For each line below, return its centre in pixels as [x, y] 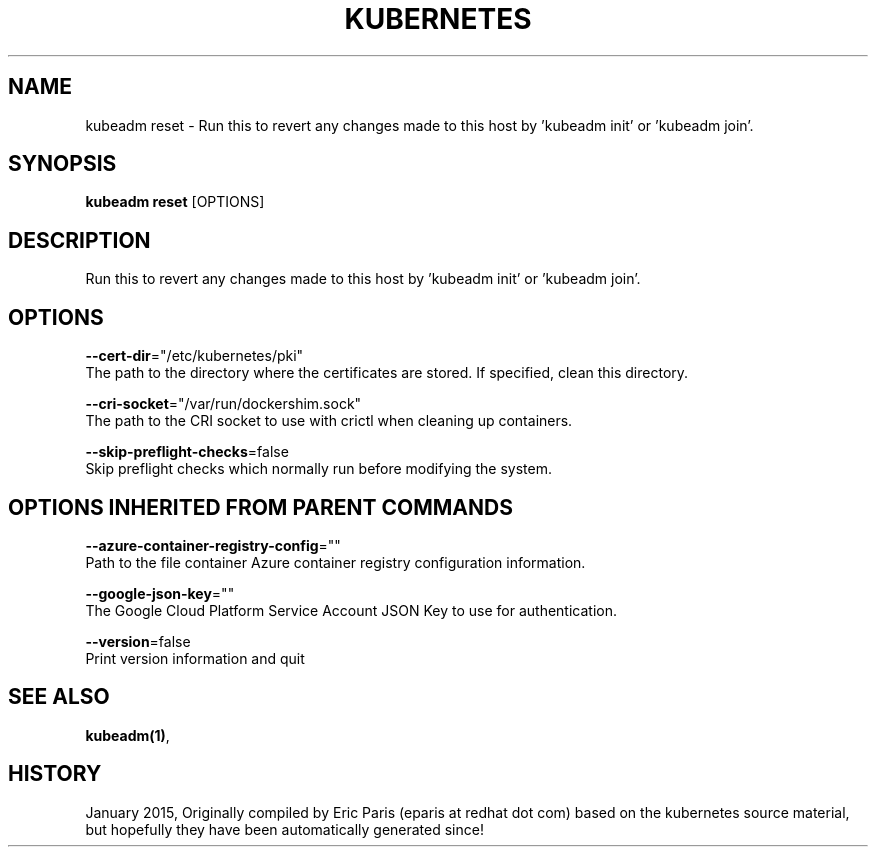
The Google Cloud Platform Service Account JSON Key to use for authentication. [351, 610]
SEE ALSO [59, 697]
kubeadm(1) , [127, 735]
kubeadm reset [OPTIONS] [175, 202]
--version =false [138, 641]
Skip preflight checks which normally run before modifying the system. [318, 469]
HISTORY [55, 774]
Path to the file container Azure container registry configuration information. [335, 562]
